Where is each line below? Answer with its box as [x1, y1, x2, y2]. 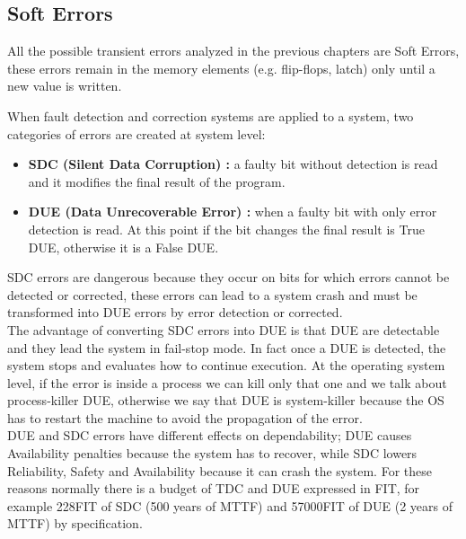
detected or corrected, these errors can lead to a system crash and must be [7, 285, 418, 304]
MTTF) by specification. [7, 514, 143, 533]
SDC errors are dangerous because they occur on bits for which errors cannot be [7, 268, 450, 287]
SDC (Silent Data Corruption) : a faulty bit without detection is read [28, 155, 438, 173]
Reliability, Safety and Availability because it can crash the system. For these [7, 461, 432, 480]
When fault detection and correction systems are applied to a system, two [7, 106, 414, 125]
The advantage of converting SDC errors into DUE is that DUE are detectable [7, 320, 440, 339]
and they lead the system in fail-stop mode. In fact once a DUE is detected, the [7, 338, 446, 357]
